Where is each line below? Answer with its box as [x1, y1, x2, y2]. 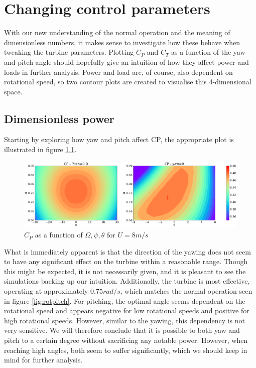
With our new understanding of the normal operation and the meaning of [4, 27, 230, 38]
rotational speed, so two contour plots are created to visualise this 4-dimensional [4, 76, 251, 87]
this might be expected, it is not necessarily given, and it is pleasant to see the [4, 266, 246, 276]
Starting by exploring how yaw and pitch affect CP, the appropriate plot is [4, 134, 234, 145]
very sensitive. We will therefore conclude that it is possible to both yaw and [4, 325, 240, 335]
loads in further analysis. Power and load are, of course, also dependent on [4, 66, 233, 77]
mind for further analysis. [4, 354, 83, 365]
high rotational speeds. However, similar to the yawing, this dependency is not [4, 315, 245, 325]
